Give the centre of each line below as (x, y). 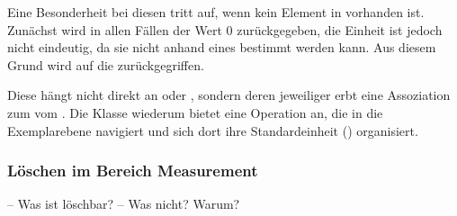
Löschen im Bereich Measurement (133, 171)
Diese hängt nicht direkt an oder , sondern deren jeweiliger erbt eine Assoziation (229, 95)
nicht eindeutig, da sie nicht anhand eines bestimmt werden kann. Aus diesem (222, 47)
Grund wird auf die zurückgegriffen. (106, 64)
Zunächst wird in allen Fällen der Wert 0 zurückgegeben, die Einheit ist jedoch (225, 29)
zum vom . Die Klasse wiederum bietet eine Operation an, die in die (195, 112)
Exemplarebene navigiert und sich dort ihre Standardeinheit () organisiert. (213, 130)
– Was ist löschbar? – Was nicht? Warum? (124, 204)
